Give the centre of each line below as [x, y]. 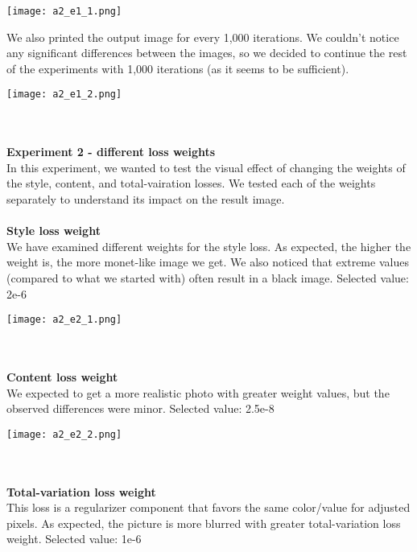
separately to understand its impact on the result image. [146, 199]
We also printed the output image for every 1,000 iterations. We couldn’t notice [203, 37]
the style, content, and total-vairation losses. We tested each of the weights [191, 183]
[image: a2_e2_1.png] [64, 320]
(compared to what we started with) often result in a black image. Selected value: [208, 278]
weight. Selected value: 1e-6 [74, 539]
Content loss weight [62, 377]
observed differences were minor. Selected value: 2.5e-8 [140, 408]
